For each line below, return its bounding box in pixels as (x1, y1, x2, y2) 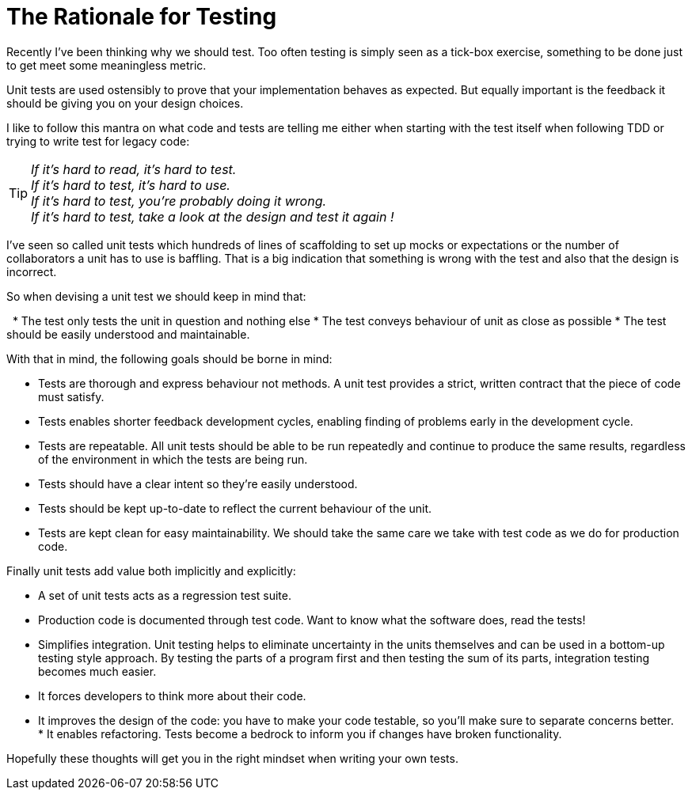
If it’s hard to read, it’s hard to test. (31, 161, 237, 177)
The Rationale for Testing (6, 3, 277, 30)
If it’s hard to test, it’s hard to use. (31, 176, 230, 193)
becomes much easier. (38, 664, 157, 678)
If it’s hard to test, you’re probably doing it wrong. (31, 192, 327, 209)
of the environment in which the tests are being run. (38, 452, 308, 466)
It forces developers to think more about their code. (38, 688, 306, 703)
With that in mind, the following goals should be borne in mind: (6, 351, 333, 366)
